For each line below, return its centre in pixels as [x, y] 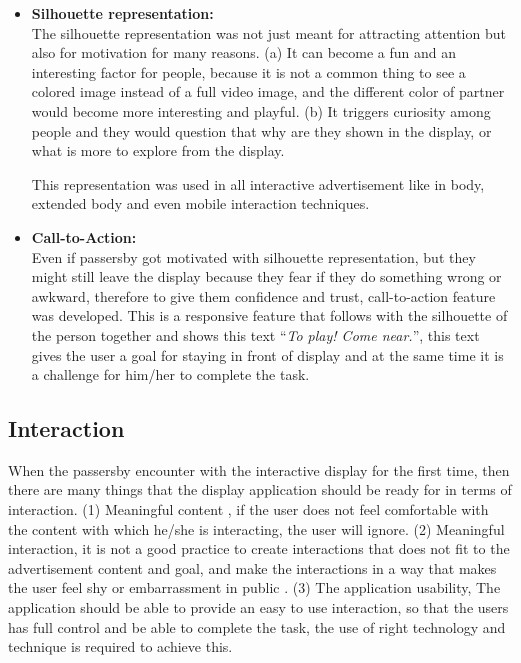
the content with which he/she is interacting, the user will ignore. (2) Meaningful [256, 528]
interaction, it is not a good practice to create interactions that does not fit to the [259, 548]
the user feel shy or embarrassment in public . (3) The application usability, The [254, 587]
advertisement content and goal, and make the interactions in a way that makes [252, 567]
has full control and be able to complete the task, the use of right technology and [257, 626]
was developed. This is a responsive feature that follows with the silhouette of [269, 315]
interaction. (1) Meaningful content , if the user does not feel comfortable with [248, 509]
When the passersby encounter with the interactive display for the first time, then [259, 469]
